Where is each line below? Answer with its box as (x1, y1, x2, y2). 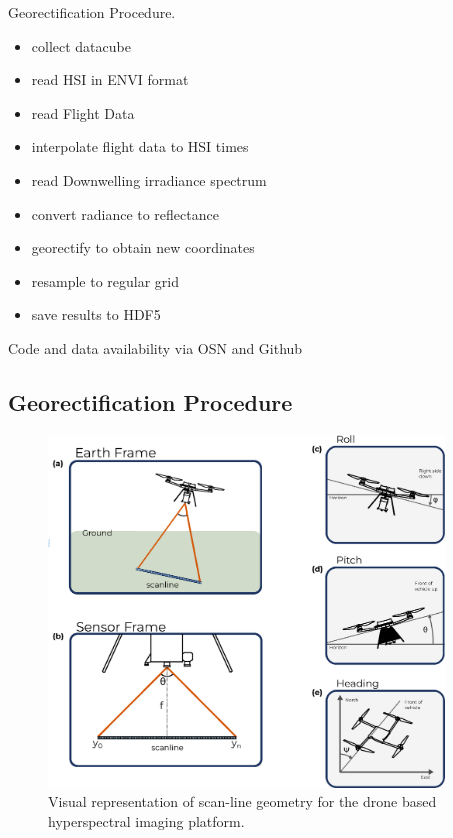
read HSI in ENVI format (31, 69, 189, 90)
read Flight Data (31, 102, 135, 123)
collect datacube (31, 35, 131, 56)
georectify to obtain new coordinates (31, 237, 255, 258)
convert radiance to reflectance (31, 203, 219, 224)
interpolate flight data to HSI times (31, 136, 249, 157)
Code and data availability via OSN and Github (8, 337, 303, 358)
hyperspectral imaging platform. (48, 810, 245, 831)
